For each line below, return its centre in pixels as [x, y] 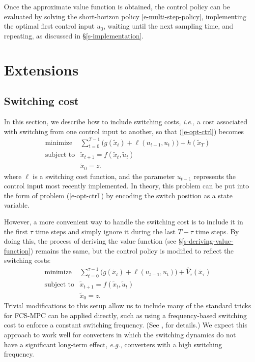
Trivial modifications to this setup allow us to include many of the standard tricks [127, 306]
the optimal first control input [49, 26]
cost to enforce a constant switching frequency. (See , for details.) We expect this [126, 325]
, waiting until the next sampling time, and [168, 26]
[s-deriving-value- [208, 241]
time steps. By [217, 231]
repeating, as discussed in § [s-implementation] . [74, 35]
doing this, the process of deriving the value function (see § [93, 241]
